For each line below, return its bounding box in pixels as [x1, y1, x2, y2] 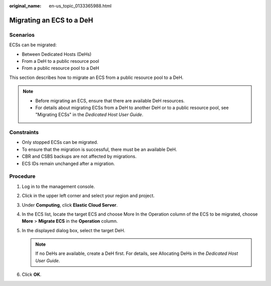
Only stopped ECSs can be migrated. [22, 139, 98, 145]
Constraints [9, 129, 39, 136]
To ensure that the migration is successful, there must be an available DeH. [22, 146, 177, 152]
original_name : [9, 3, 42, 9]
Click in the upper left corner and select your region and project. [22, 193, 155, 199]
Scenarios [9, 31, 35, 38]
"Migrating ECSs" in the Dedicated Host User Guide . [35, 112, 144, 118]
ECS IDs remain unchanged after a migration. [22, 160, 115, 166]
